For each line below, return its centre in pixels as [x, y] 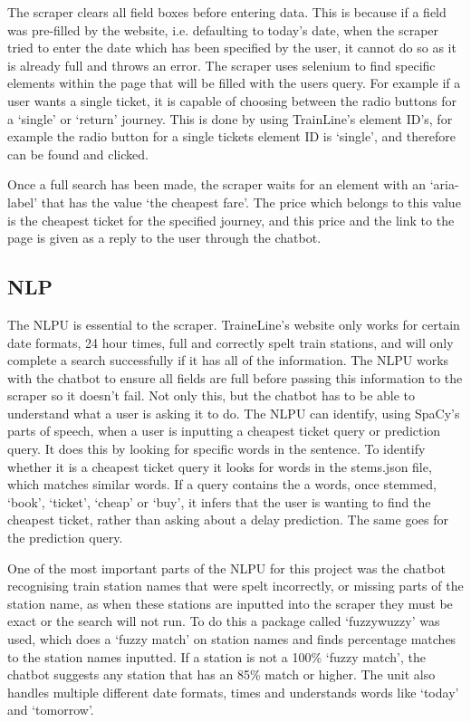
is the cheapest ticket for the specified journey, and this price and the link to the [231, 220]
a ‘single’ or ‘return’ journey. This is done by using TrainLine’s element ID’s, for [230, 118]
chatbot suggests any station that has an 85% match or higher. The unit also [221, 674]
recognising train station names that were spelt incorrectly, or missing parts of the [235, 586]
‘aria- [444, 184]
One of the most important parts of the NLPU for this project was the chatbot [226, 568]
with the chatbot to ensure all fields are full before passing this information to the [235, 377]
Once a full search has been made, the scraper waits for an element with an [217, 184]
